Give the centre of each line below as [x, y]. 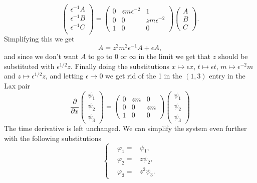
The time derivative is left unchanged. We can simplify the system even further [125, 128]
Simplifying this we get [39, 39]
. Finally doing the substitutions [120, 66]
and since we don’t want [41, 56]
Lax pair [17, 85]
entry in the [227, 76]
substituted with [29, 66]
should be [233, 56]
